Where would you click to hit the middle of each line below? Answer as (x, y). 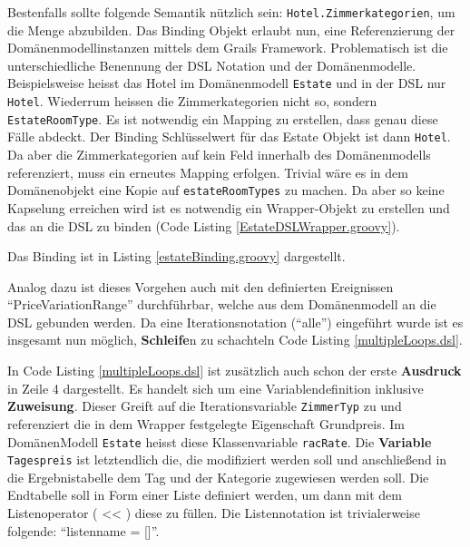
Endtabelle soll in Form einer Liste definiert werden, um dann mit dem (205, 495)
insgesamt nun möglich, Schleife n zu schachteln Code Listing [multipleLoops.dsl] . (235, 340)
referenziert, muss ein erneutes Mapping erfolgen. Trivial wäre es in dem (208, 172)
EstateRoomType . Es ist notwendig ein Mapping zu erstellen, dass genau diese (223, 118)
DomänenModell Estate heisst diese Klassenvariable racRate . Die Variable (220, 441)
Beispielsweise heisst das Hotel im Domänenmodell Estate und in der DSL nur (227, 83)
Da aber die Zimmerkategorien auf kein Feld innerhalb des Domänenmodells (219, 155)
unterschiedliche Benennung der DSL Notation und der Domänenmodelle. (212, 65)
